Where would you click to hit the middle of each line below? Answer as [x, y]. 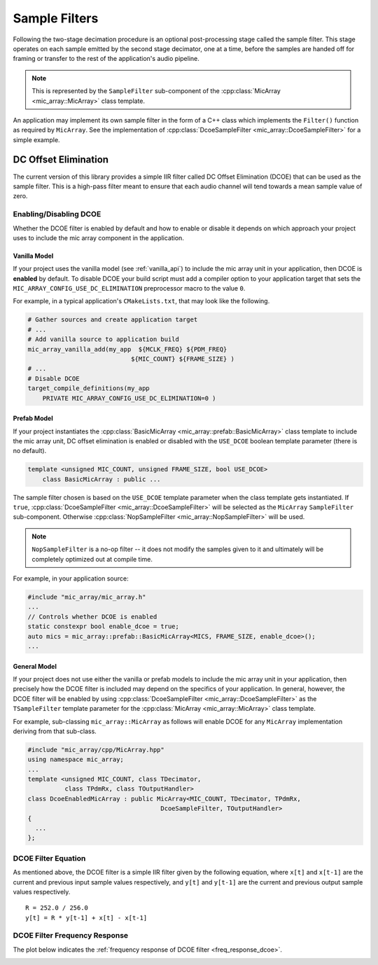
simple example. [36, 139]
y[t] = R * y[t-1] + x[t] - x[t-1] [86, 918]
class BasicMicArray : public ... [101, 479]
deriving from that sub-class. [55, 731]
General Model [35, 666]
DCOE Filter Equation [49, 858]
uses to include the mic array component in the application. [99, 237]
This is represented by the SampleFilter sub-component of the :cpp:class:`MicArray [156, 91]
